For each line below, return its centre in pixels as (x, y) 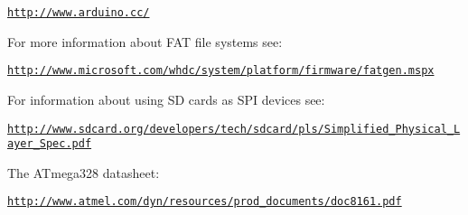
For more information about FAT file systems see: (145, 41)
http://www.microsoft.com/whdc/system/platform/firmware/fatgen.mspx (221, 71)
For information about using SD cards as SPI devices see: (166, 99)
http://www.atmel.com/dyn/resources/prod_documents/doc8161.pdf (205, 202)
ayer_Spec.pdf (50, 144)
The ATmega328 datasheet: (84, 172)
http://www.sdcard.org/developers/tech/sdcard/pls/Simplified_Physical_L (234, 129)
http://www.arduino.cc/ (79, 13)
